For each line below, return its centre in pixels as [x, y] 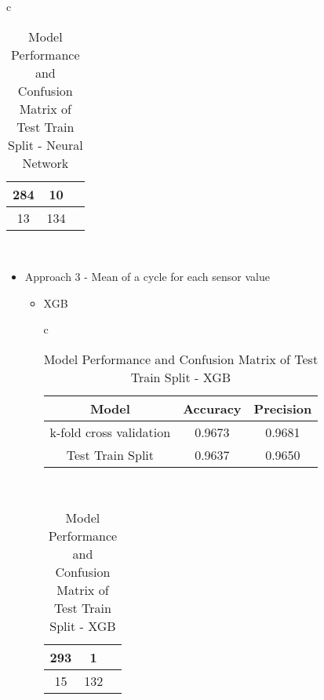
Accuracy [212, 408]
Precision [283, 408]
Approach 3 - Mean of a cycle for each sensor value [147, 277]
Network [46, 162]
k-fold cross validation [110, 432]
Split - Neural [46, 144]
